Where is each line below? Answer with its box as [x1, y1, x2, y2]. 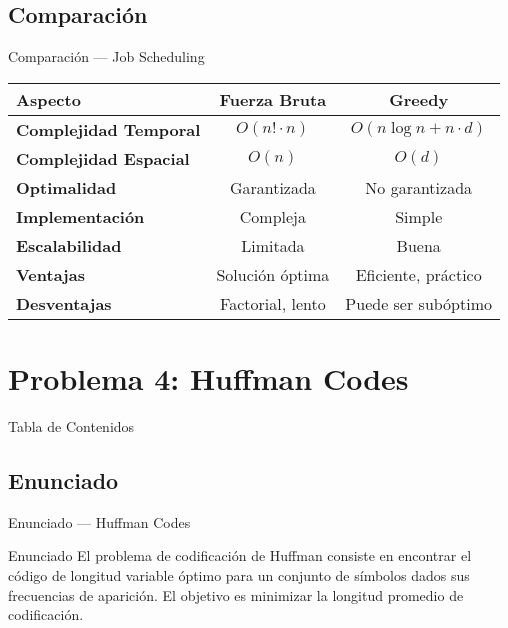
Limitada [241, 233, 305, 257]
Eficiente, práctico [355, 262, 482, 286]
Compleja [239, 204, 306, 228]
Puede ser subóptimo [345, 291, 493, 315]
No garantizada [365, 175, 473, 199]
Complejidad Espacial [16, 146, 190, 170]
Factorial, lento [220, 291, 326, 315]
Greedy [389, 87, 449, 111]
